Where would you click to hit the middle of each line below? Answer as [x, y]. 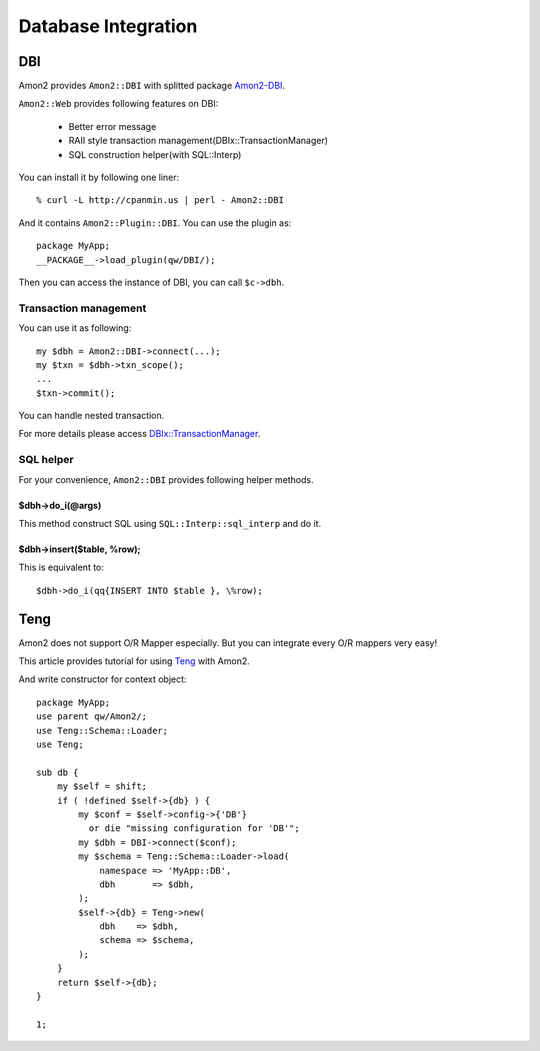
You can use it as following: [75, 328]
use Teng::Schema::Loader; [102, 730]
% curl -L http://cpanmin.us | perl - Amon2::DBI [160, 200]
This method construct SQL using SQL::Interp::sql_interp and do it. [170, 523]
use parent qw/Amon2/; [92, 716]
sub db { [57, 772]
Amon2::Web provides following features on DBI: [118, 104]
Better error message [112, 126]
